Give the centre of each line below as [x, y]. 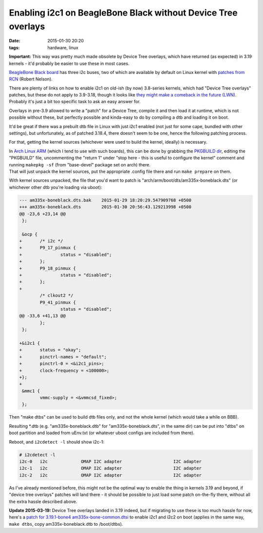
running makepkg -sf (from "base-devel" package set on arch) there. [80, 165]
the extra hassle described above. [43, 501]
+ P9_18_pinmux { [48, 268]
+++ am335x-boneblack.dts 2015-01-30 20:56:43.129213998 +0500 [105, 207]
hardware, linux [63, 47]
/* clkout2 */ [56, 295]
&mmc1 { [31, 391]
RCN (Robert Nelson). [31, 79]
